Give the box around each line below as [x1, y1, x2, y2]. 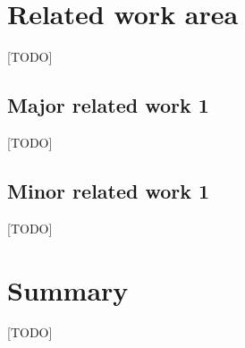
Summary [7, 271, 129, 308]
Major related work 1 [7, 91, 209, 119]
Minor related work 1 [7, 176, 210, 204]
